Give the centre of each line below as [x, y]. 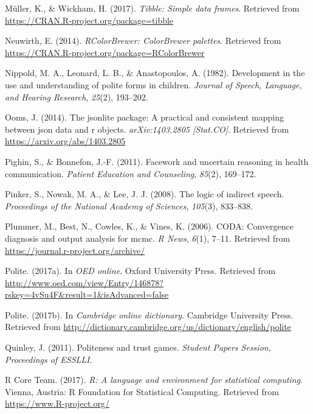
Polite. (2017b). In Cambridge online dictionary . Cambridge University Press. [149, 314]
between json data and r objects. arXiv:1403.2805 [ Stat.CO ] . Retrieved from [147, 129]
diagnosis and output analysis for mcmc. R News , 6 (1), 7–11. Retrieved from [148, 238]
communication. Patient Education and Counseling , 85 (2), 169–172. [131, 173]
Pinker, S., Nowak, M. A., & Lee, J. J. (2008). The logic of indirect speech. [145, 194]
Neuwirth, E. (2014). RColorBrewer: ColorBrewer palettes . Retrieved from [143, 40]
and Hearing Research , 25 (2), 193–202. [77, 96]
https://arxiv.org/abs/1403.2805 [65, 141]
